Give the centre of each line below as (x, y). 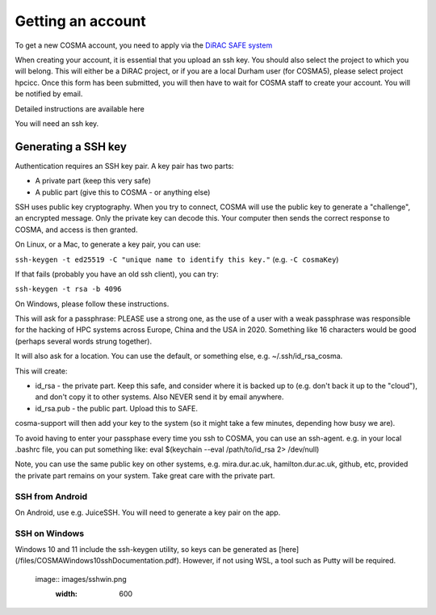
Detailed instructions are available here (80, 108)
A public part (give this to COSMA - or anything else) (123, 192)
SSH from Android (51, 496)
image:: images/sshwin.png (81, 579)
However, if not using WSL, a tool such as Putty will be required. (289, 561)
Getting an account (81, 21)
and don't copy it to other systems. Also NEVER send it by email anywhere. (159, 397)
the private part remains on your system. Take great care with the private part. (145, 475)
